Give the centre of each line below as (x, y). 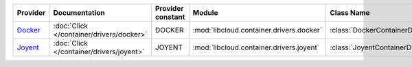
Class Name (350, 13)
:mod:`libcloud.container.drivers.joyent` (256, 47)
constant (170, 17)
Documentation (79, 13)
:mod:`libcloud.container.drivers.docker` (257, 30)
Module (205, 13)
